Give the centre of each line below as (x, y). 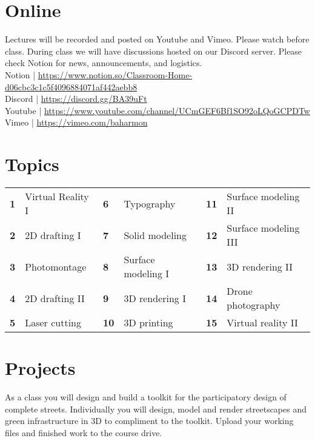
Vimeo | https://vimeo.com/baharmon (76, 122)
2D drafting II (55, 298)
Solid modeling (155, 235)
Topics (32, 164)
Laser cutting (53, 322)
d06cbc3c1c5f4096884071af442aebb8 (71, 86)
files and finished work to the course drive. (84, 432)
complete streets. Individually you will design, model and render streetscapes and (156, 409)
